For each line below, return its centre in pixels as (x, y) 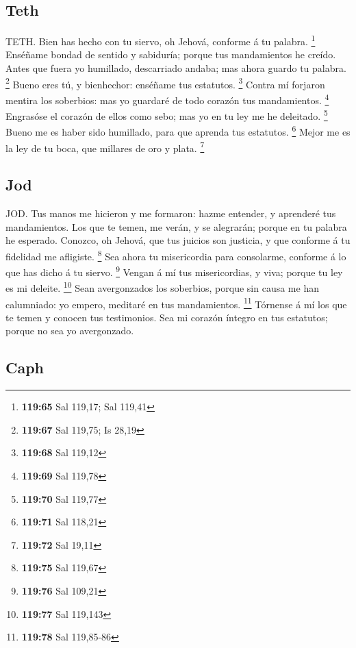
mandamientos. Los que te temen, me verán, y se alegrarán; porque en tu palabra (176, 226)
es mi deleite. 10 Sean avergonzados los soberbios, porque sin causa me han (162, 287)
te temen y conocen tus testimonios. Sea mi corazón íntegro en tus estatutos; (167, 317)
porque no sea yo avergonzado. (70, 331)
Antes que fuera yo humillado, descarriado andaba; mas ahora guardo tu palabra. (176, 68)
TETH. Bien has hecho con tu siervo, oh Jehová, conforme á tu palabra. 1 (161, 40)
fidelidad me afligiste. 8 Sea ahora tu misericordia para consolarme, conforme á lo (176, 255)
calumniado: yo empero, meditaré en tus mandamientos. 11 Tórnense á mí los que (176, 303)
